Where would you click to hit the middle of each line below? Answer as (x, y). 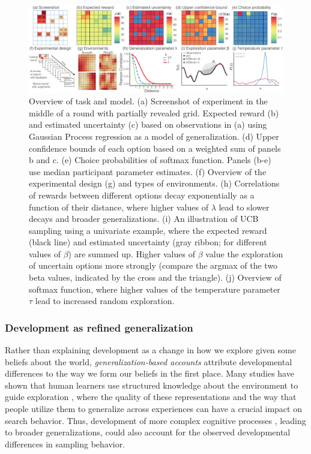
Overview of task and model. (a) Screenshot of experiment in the (148, 101)
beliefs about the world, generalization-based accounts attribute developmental (149, 361)
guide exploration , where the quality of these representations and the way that (151, 397)
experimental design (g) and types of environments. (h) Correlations (154, 183)
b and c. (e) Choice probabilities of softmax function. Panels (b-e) (150, 160)
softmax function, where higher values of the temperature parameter (155, 289)
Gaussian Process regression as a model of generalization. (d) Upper (154, 136)
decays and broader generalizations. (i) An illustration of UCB (144, 219)
